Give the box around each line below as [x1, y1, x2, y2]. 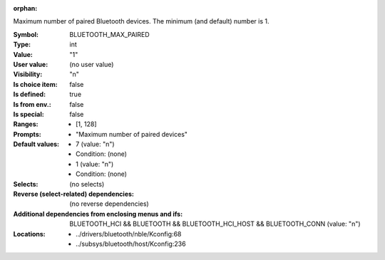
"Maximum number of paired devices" [76, 130, 188, 138]
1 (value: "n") [76, 160, 114, 168]
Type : [13, 40, 31, 49]
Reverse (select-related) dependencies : [13, 189, 135, 199]
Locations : [13, 229, 46, 238]
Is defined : [13, 90, 46, 99]
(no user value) [69, 60, 114, 68]
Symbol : [13, 30, 39, 38]
